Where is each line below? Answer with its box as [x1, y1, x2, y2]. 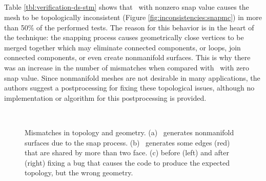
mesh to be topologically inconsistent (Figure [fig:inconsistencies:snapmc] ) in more [4, 11, 262, 22]
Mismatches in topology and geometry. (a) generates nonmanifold [25, 126, 234, 137]
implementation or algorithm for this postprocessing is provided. [4, 92, 207, 103]
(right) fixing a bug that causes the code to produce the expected [25, 157, 230, 168]
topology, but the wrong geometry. [25, 167, 133, 178]
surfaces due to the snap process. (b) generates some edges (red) [25, 137, 230, 148]
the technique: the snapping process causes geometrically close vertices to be [4, 32, 244, 43]
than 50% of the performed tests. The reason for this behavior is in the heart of [4, 22, 254, 32]
